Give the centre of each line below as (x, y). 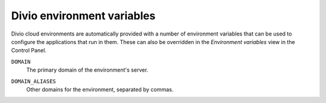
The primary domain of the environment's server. (87, 70)
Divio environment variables (83, 16)
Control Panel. (29, 51)
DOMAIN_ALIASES (34, 81)
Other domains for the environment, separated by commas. (100, 89)
